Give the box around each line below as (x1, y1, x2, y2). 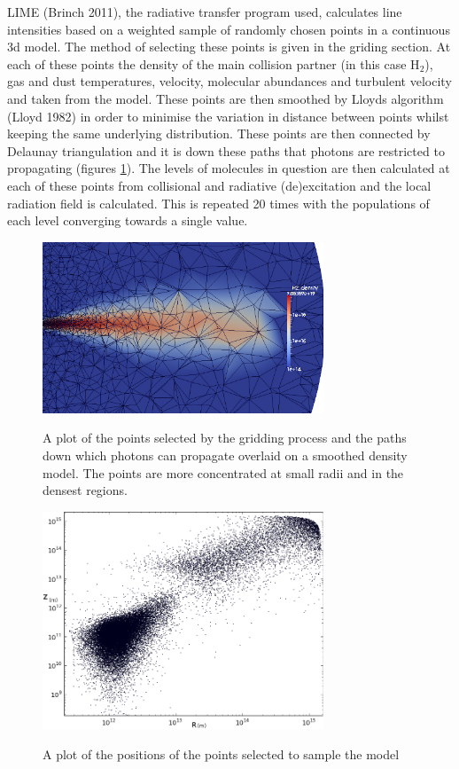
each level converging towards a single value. (7, 211, 248, 230)
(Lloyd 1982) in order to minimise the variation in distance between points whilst (7, 106, 449, 125)
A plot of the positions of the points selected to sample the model (43, 744, 400, 763)
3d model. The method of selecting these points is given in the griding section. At (7, 37, 451, 56)
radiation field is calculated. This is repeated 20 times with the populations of (7, 193, 430, 212)
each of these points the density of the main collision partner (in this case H (7, 54, 420, 73)
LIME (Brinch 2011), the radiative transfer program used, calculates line (7, 3, 402, 20)
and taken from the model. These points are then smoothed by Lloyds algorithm (7, 89, 444, 107)
